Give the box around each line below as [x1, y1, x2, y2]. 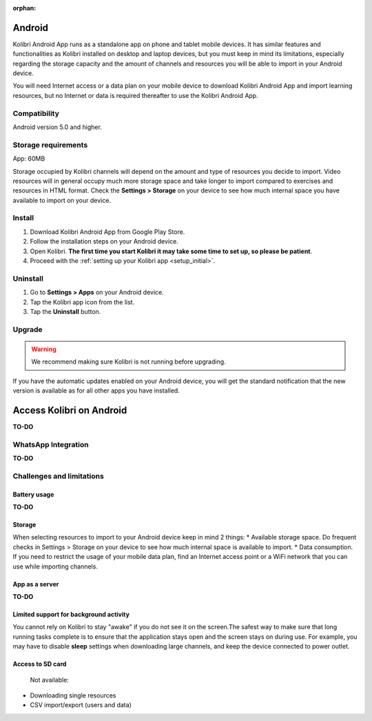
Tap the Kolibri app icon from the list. [30, 297, 135, 306]
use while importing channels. [12, 562, 98, 571]
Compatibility [12, 108, 60, 118]
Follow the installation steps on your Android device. [30, 237, 178, 246]
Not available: [30, 675, 69, 684]
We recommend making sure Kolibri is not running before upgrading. [31, 357, 227, 366]
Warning [31, 345, 56, 353]
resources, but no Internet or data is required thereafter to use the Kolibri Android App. [12, 91, 258, 99]
